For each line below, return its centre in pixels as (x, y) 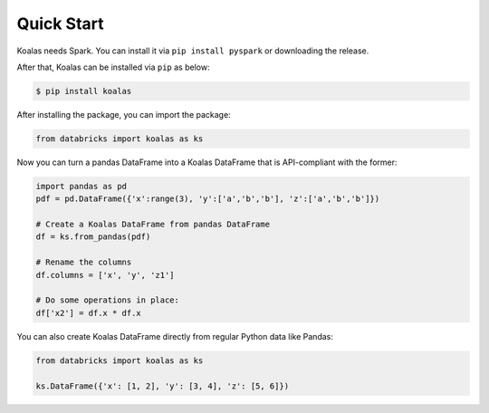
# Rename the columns (84, 262)
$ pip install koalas (84, 91)
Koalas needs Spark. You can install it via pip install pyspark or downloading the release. (193, 51)
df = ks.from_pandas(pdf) (93, 237)
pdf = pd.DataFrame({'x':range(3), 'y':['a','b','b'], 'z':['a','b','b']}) (208, 199)
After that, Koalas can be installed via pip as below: (113, 67)
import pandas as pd (81, 186)
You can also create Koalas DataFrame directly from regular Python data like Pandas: (175, 336)
